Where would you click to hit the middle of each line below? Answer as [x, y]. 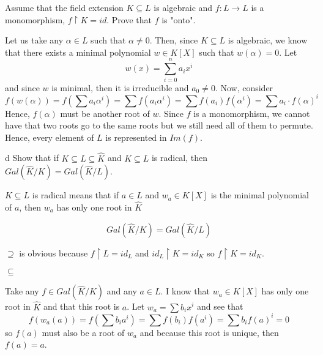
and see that [220, 306]
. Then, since [174, 40]
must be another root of [105, 113]
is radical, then [180, 158]
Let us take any [34, 40]
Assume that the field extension [64, 7]
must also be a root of [83, 332]
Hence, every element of [50, 137]
